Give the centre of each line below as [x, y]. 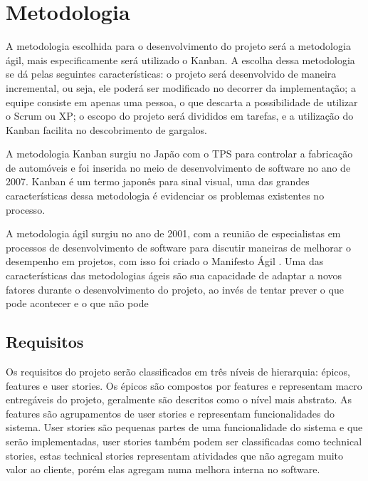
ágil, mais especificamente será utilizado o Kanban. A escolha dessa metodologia [180, 60]
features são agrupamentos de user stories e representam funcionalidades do [170, 413]
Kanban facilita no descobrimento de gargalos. [106, 129]
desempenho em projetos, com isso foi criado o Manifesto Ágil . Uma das [165, 261]
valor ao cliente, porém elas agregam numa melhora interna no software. [163, 469]
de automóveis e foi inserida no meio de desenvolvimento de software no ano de [178, 167]
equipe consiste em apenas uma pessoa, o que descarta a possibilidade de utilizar [182, 102]
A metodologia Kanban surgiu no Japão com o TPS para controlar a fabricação [179, 154]
